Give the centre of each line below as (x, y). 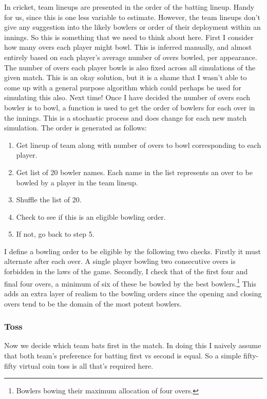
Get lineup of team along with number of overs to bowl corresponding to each (139, 145)
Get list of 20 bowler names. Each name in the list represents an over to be (134, 172)
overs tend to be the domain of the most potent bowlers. (93, 303)
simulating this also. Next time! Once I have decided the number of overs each (127, 97)
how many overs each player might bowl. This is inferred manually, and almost (128, 47)
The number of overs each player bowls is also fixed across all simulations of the (130, 67)
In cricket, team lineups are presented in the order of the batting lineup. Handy (129, 7)
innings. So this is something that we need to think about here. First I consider (129, 37)
